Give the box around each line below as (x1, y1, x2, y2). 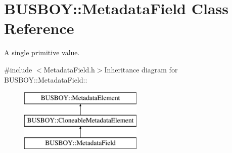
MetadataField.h (43, 64, 95, 74)
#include (4, 64, 32, 74)
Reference (4, 18, 74, 39)
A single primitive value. (4, 47, 80, 58)
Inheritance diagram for (104, 64, 178, 74)
